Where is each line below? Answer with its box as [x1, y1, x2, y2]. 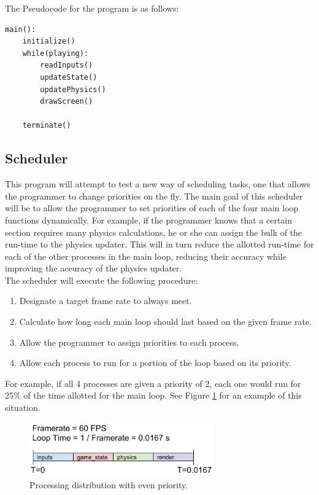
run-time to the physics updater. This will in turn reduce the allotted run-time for [5, 238, 314, 251]
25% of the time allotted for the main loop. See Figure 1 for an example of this [5, 389, 302, 402]
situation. [5, 401, 40, 414]
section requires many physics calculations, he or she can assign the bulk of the [5, 225, 302, 238]
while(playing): [22, 49, 89, 58]
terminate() [22, 121, 71, 130]
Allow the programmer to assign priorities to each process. [19, 335, 239, 348]
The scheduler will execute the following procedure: [5, 273, 198, 286]
